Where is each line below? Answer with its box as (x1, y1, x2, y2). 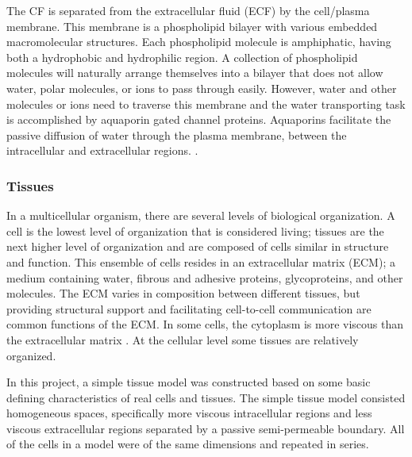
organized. (6, 347, 56, 363)
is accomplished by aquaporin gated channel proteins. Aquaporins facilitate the (6, 111, 391, 128)
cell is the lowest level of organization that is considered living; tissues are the (6, 222, 384, 239)
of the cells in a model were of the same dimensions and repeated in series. (6, 436, 369, 452)
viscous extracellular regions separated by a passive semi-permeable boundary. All (6, 420, 405, 436)
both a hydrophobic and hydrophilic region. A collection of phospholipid (6, 48, 358, 65)
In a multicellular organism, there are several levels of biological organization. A (6, 207, 395, 224)
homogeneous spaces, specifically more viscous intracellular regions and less (6, 405, 372, 421)
